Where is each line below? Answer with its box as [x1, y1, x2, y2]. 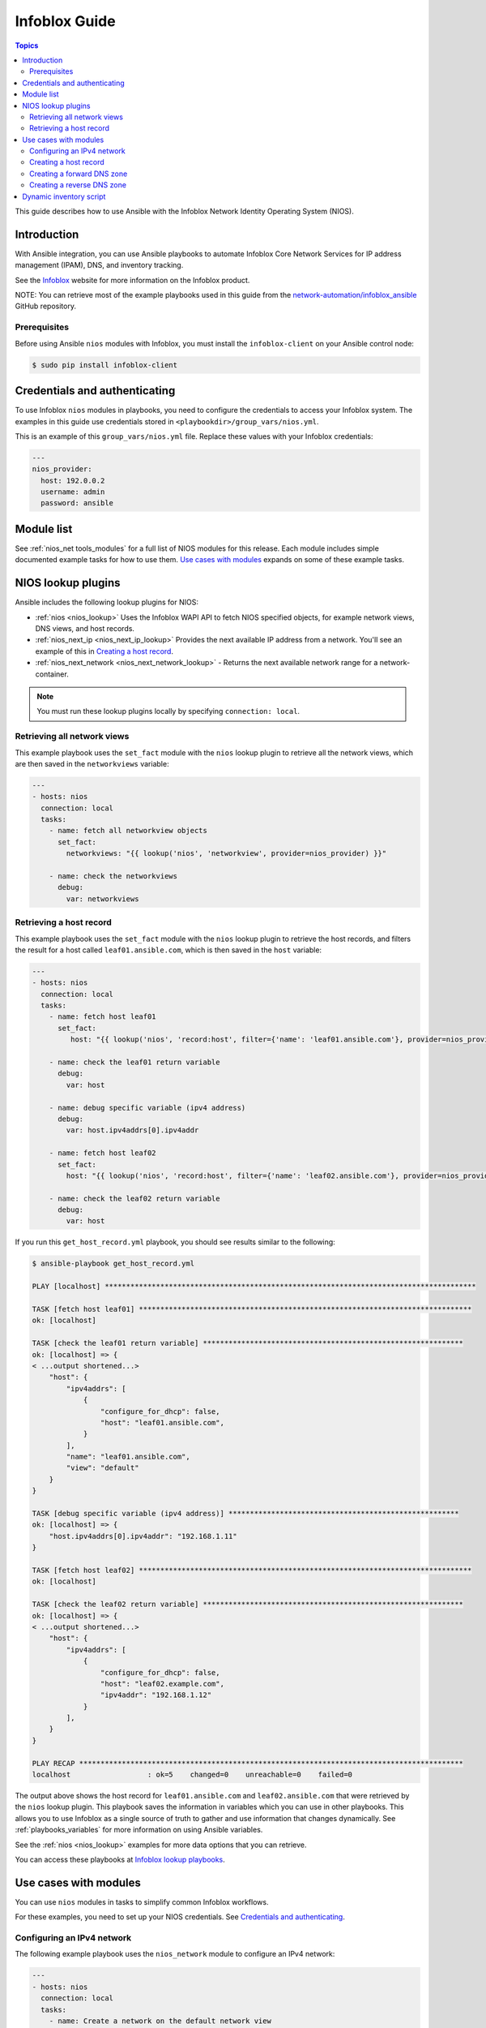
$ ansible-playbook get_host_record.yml [32, 1259, 194, 1269]
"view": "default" [66, 1463, 139, 1472]
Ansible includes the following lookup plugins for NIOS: [15, 597, 198, 608]
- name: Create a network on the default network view [49, 2016, 271, 2026]
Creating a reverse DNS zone [29, 180, 127, 190]
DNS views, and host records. [35, 624, 135, 634]
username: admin [40, 488, 105, 496]
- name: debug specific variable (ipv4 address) [49, 1103, 246, 1112]
